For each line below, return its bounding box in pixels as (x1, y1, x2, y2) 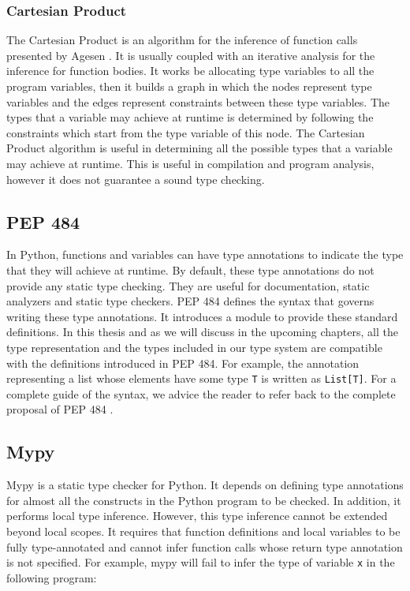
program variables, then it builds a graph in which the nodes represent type (6, 78, 372, 94)
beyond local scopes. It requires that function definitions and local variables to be (6, 522, 401, 539)
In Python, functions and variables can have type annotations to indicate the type (6, 246, 404, 263)
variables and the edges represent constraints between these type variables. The (6, 93, 390, 110)
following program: (6, 569, 97, 585)
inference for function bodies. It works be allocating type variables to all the (6, 62, 375, 79)
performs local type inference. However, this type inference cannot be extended (6, 507, 388, 524)
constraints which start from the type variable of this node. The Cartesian (6, 124, 365, 140)
